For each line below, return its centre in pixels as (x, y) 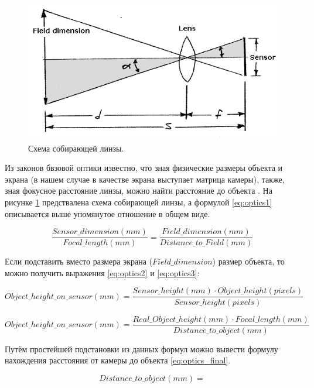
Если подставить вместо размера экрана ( (79, 261)
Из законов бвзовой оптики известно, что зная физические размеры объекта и (144, 168)
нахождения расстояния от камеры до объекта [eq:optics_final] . (118, 360)
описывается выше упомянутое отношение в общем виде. (107, 213)
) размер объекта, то (248, 261)
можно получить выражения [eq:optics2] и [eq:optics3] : (102, 272)
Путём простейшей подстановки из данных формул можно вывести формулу (141, 348)
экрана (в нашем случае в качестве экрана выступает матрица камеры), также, (145, 179)
